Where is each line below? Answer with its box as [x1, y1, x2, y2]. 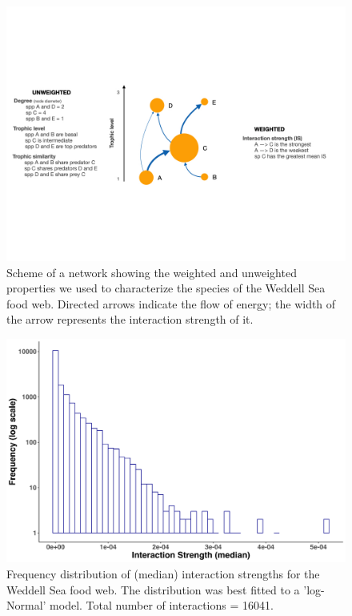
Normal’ [6, 597, 46, 614]
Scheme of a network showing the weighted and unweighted [6, 264, 297, 280]
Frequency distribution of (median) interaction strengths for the [6, 566, 320, 582]
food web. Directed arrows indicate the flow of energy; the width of [6, 295, 336, 312]
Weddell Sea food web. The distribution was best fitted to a [6, 581, 300, 598]
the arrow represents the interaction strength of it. [6, 311, 254, 328]
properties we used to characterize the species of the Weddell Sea [6, 280, 326, 296]
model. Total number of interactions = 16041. [50, 597, 274, 614]
